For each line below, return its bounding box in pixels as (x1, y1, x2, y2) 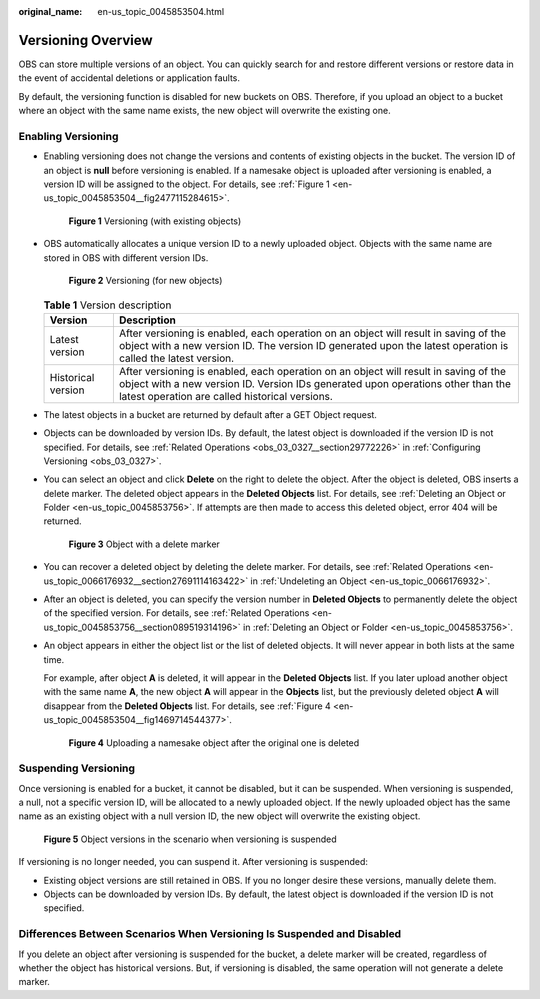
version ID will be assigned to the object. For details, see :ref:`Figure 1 (43, 178, 330, 190)
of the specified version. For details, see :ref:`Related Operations (43, 607, 310, 619)
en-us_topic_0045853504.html (97, 6, 225, 17)
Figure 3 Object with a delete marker (68, 538, 220, 550)
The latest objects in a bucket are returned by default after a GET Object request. (43, 408, 377, 420)
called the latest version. (118, 351, 235, 365)
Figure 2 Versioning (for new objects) (68, 274, 223, 286)
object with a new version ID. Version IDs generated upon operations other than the (118, 376, 512, 390)
